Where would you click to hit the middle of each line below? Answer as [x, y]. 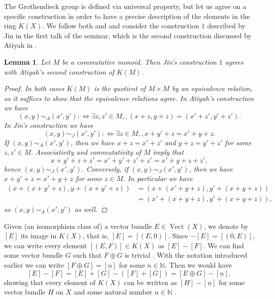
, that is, [96, 236]
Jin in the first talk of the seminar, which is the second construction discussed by [128, 35]
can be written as [150, 282]
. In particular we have [158, 178]
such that [87, 255]
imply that [168, 152]
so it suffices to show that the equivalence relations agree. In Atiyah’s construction [129, 98]
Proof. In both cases [34, 88]
